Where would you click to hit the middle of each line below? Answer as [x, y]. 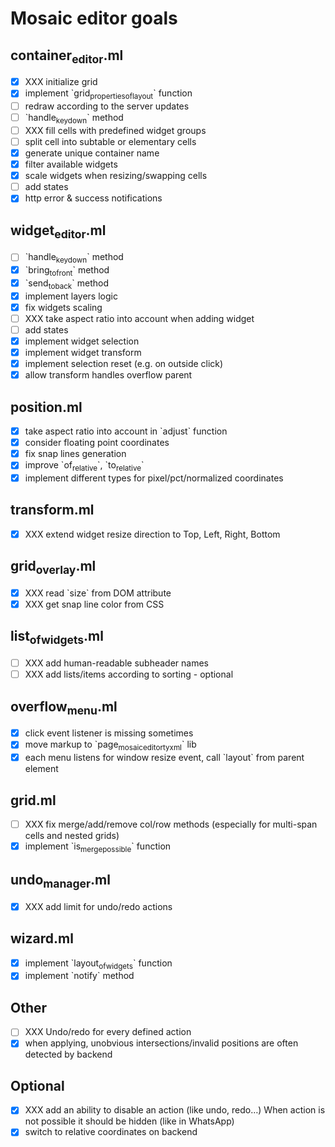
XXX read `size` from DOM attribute [98, 593]
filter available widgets [71, 164]
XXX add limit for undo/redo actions [98, 906]
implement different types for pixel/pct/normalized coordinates [154, 478]
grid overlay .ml [53, 567]
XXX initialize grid [61, 82]
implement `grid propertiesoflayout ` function [108, 94]
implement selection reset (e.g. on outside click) [124, 364]
